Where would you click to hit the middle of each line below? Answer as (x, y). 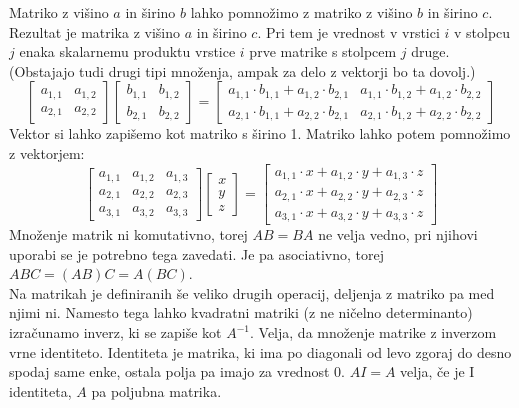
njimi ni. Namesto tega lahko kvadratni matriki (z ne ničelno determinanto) (241, 312)
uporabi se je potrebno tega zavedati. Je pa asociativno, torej (196, 253)
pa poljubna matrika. (156, 390)
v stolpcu (482, 31)
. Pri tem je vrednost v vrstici (348, 31)
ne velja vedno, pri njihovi (398, 234)
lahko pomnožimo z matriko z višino (301, 12)
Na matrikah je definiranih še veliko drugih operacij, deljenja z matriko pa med (252, 292)
